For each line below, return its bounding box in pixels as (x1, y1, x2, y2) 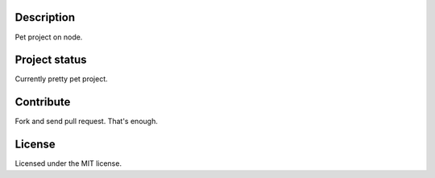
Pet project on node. (14, 32, 83, 42)
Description (14, 10, 76, 24)
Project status (14, 53, 88, 67)
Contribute (14, 95, 71, 109)
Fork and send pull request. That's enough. (14, 117, 159, 126)
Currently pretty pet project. (14, 74, 108, 84)
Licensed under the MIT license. (14, 159, 122, 168)
